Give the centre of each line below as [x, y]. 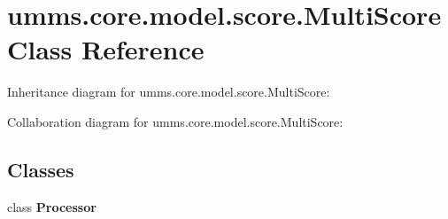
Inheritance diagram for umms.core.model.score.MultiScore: [169, 92]
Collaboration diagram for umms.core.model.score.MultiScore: [175, 121]
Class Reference [106, 49]
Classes [41, 169]
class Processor [52, 206]
